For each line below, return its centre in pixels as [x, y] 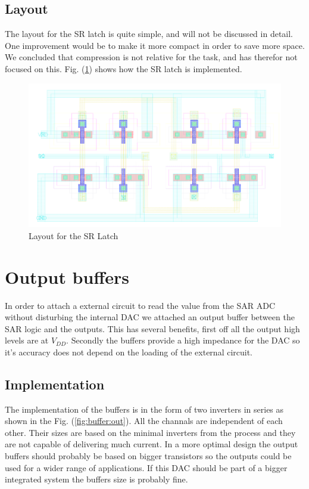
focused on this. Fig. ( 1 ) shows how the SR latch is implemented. [124, 68]
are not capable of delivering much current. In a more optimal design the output [152, 444]
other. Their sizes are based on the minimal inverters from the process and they [150, 432]
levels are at [27, 340]
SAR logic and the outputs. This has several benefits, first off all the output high [152, 328]
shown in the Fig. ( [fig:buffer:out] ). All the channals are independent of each [144, 421]
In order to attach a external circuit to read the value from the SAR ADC [140, 305]
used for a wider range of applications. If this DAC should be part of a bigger [146, 467]
